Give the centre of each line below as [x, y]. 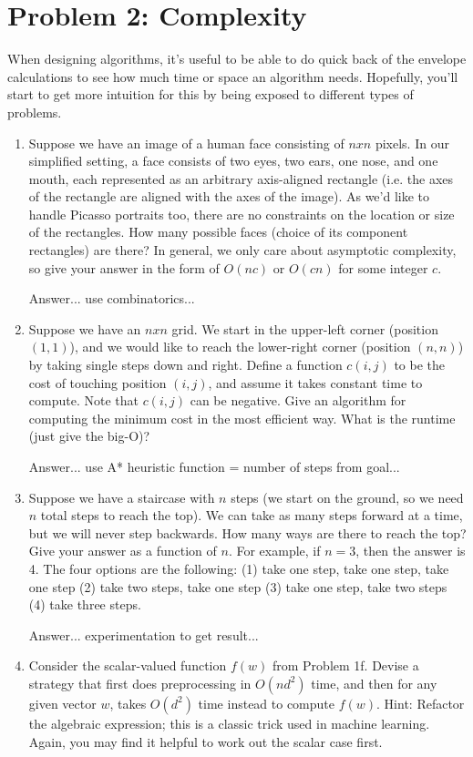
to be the [420, 365]
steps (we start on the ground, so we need [347, 497]
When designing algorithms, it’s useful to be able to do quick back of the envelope [237, 59]
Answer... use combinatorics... [112, 298]
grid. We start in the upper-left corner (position [305, 328]
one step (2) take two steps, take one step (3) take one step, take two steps [238, 586]
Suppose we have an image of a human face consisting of [186, 143]
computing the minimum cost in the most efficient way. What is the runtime [242, 418]
